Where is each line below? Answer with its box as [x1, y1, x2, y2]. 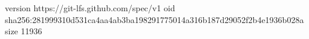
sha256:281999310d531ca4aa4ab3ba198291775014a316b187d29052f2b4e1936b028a [5, 13, 304, 25]
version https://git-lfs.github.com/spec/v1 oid [5, 2, 175, 14]
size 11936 [5, 25, 42, 37]
